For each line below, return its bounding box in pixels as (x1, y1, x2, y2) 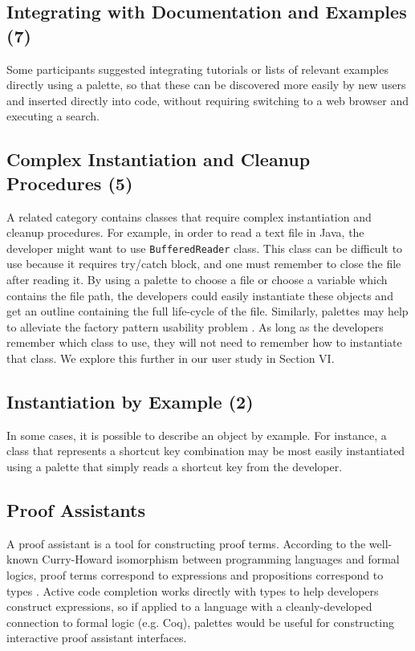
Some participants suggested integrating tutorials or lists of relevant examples (6, 60, 389, 77)
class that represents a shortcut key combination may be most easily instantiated (6, 442, 405, 459)
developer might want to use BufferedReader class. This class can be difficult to (6, 239, 403, 256)
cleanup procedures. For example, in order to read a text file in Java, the (6, 224, 364, 241)
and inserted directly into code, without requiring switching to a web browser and (6, 92, 409, 108)
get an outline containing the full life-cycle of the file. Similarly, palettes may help (6, 303, 409, 319)
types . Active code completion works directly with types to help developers (6, 582, 379, 599)
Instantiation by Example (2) (6, 389, 254, 413)
